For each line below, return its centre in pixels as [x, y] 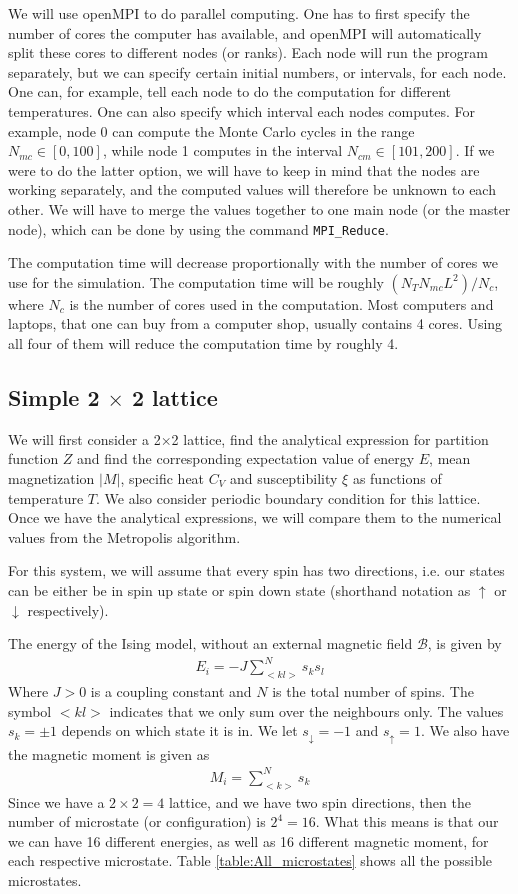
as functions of [397, 477]
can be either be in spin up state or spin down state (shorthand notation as [239, 589]
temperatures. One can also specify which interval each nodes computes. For [241, 110]
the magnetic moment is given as [109, 753]
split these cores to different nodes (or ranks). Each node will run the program [248, 52]
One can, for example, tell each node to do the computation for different [230, 91]
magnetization [51, 477]
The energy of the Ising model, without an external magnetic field [210, 643]
